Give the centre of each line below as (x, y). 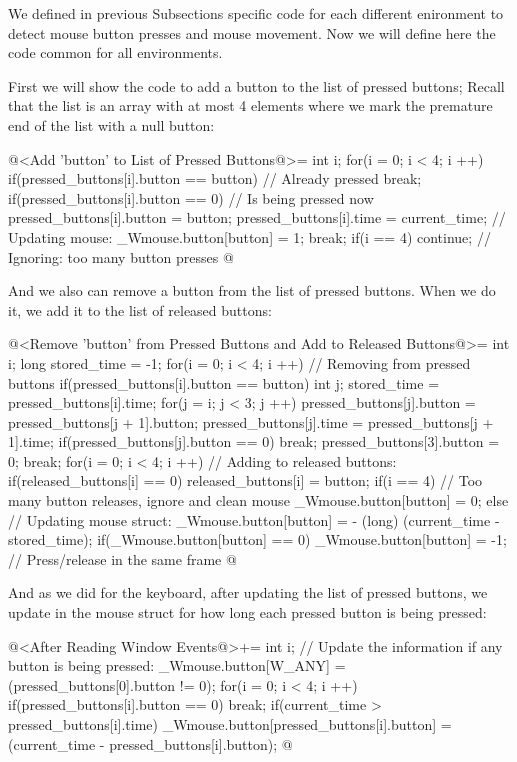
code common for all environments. (115, 52)
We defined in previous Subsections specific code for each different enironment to (256, 13)
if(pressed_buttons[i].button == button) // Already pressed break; (215, 178)
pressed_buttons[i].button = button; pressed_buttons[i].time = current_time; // (257, 217)
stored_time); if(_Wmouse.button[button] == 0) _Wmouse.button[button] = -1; (257, 539)
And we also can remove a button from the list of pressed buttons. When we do (252, 290)
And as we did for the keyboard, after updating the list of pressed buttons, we (248, 592)
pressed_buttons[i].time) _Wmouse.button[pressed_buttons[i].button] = (230, 724)
